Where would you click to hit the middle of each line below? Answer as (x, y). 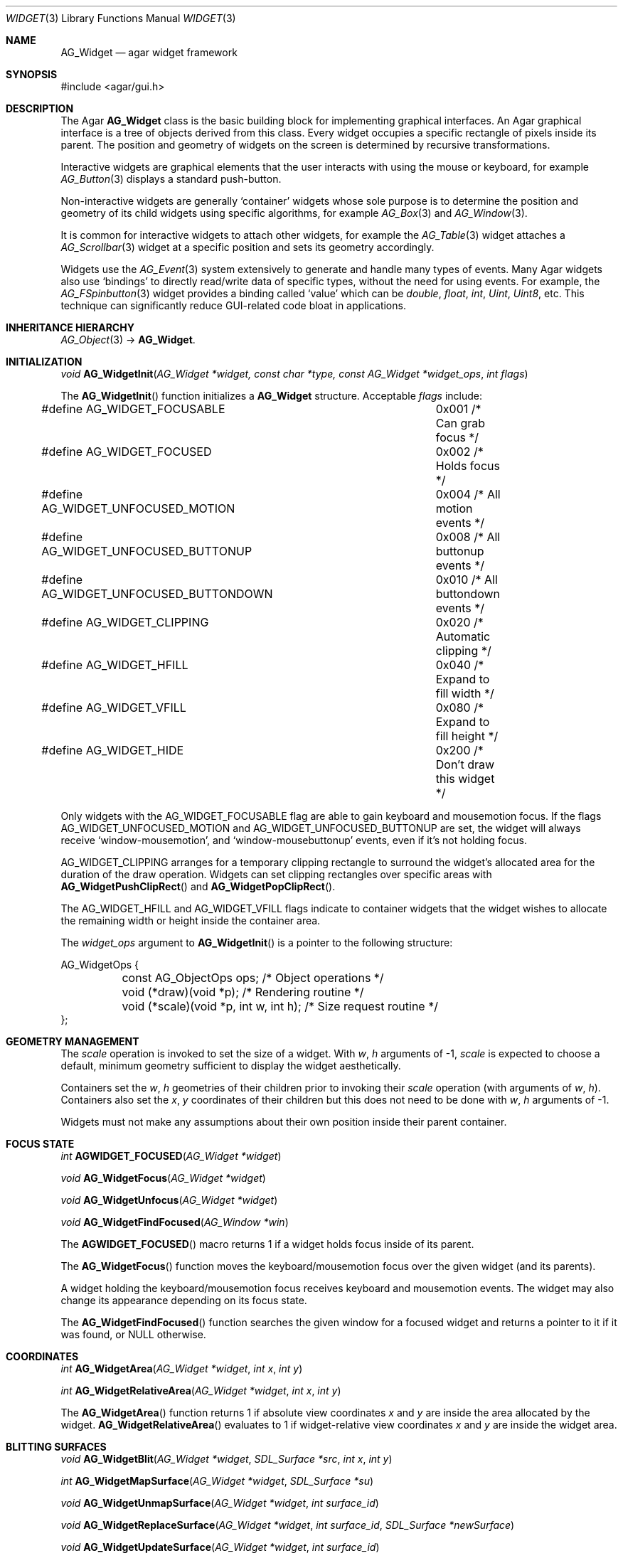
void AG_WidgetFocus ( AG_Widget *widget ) (163, 1178)
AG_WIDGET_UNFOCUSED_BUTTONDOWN (157, 594)
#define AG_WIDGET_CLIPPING (125, 622)
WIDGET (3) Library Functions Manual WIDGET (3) (121, 18)
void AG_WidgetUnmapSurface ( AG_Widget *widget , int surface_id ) (220, 1503)
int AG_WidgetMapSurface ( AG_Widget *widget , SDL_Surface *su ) (217, 1481)
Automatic (463, 636)
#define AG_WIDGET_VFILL (114, 708)
